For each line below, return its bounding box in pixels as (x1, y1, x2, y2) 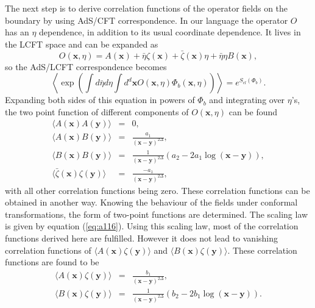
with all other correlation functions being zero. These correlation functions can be (5, 184, 310, 196)
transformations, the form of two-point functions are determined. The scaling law (5, 207, 308, 220)
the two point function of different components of (5, 105, 189, 118)
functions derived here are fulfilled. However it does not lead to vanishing (5, 231, 278, 244)
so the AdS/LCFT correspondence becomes (5, 60, 167, 73)
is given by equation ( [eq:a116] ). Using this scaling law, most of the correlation (5, 220, 299, 232)
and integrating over (209, 93, 285, 106)
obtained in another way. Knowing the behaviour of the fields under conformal (5, 196, 298, 209)
